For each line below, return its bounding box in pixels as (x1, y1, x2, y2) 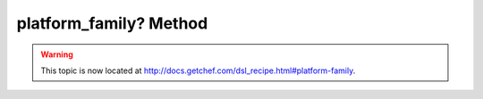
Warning (40, 49, 73, 60)
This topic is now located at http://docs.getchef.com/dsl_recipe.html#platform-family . (40, 65, 356, 76)
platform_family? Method (16, 13, 208, 33)
